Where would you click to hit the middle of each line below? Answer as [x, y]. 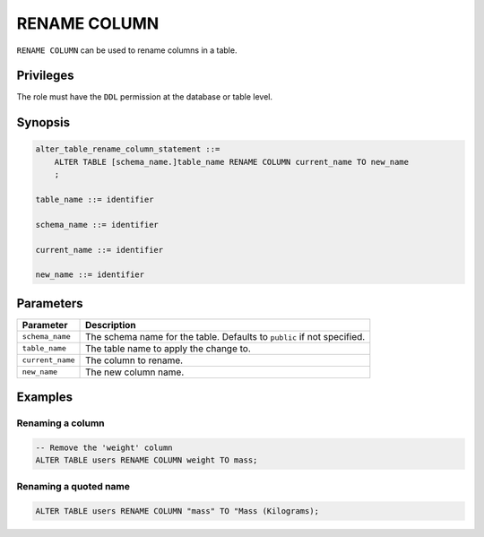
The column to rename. [134, 360]
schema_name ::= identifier [97, 225]
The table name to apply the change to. [168, 348]
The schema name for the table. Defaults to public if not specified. [225, 336]
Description [111, 325]
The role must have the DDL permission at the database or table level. [145, 97]
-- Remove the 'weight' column [104, 448]
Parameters [50, 303]
